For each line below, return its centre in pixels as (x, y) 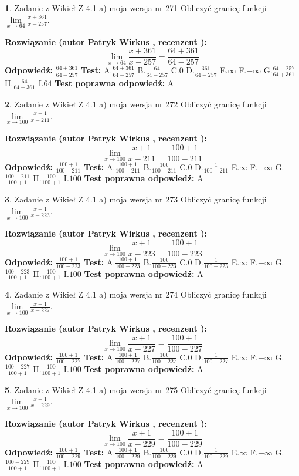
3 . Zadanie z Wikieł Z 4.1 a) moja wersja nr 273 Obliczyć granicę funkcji (136, 199)
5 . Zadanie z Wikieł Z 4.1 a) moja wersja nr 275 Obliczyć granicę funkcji (136, 389)
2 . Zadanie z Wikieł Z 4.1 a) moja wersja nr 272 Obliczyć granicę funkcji (136, 104)
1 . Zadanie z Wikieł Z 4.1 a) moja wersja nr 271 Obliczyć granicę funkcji (136, 8)
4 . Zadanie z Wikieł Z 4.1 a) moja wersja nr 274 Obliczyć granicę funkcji (136, 294)
